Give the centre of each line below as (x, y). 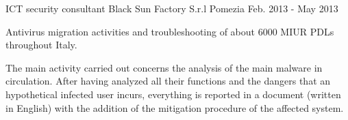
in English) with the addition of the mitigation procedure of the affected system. (175, 107)
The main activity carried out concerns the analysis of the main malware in (164, 67)
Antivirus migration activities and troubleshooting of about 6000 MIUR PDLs (170, 31)
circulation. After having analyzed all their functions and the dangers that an (168, 81)
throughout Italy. (41, 45)
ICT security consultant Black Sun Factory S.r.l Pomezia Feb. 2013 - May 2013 (172, 8)
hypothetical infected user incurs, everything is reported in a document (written (173, 94)
